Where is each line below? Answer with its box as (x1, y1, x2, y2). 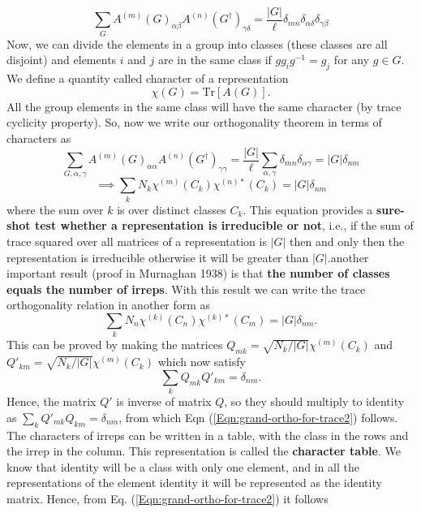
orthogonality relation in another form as (6, 296, 211, 313)
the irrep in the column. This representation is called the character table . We (6, 442, 401, 459)
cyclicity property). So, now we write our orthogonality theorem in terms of (6, 114, 382, 131)
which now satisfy (157, 353, 246, 370)
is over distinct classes (117, 200, 226, 218)
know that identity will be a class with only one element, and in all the (6, 458, 359, 475)
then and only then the (290, 232, 405, 249)
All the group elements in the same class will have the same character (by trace (6, 97, 402, 114)
